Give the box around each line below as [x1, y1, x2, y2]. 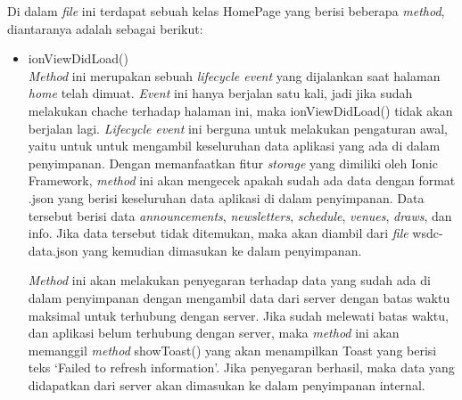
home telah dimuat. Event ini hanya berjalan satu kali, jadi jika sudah [28, 84, 413, 102]
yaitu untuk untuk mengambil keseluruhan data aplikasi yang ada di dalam [28, 136, 441, 155]
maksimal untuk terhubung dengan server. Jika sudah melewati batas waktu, [28, 306, 449, 324]
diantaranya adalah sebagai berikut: [7, 19, 203, 37]
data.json [28, 241, 78, 259]
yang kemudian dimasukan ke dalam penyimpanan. [82, 241, 362, 259]
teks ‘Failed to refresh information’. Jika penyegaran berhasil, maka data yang [28, 358, 455, 377]
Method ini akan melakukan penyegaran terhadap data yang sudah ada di [28, 271, 431, 290]
